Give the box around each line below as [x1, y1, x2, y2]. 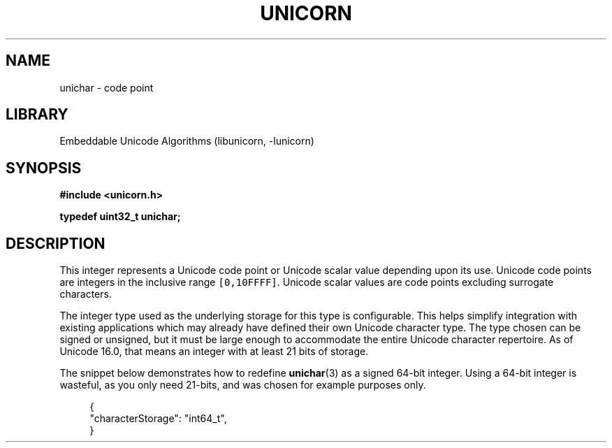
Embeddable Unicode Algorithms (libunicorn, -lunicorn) [59, 135, 314, 147]
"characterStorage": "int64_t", [89, 412, 227, 425]
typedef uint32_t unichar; [59, 210, 181, 223]
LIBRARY [6, 106, 68, 124]
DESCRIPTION [6, 234, 105, 252]
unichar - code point [59, 81, 154, 94]
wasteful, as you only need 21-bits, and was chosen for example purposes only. [59, 379, 426, 391]
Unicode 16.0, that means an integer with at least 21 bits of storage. [59, 345, 369, 358]
